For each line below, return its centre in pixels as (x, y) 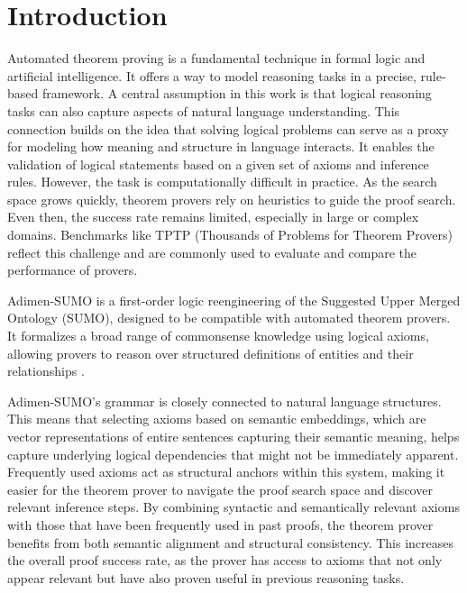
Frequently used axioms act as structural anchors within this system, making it (226, 472)
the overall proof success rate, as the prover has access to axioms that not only (225, 560)
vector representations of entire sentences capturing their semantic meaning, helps (233, 436)
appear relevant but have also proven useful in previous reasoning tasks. (206, 577)
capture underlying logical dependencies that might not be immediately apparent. (233, 454)
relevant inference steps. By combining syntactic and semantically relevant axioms (233, 507)
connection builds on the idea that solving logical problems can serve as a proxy (228, 128)
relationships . (46, 371)
